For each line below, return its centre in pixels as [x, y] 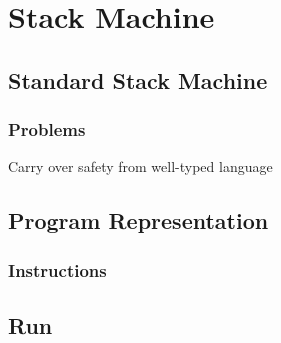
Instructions [57, 269]
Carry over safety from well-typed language [140, 166]
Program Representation [138, 220]
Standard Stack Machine [138, 79]
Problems [47, 129]
